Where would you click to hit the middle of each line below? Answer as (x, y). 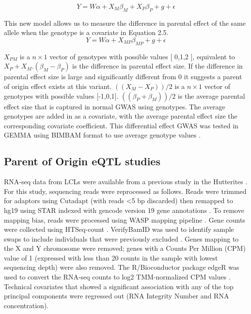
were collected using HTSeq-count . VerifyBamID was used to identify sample (119, 229)
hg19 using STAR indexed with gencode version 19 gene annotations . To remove (124, 210)
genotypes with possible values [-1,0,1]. (61, 96)
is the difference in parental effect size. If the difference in (157, 66)
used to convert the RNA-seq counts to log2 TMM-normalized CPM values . (117, 277)
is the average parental (212, 96)
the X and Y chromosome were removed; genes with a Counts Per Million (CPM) (125, 248)
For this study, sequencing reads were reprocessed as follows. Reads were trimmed (125, 191)
